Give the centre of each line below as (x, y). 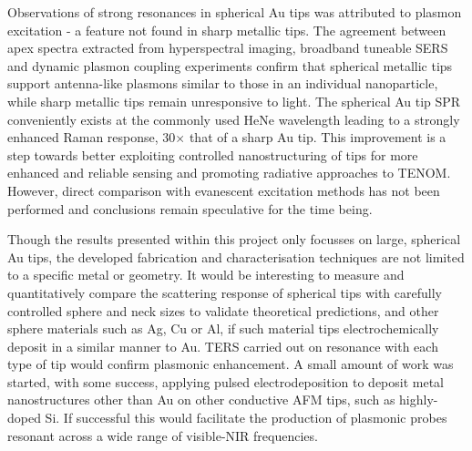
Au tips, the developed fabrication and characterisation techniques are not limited (236, 256)
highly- (419, 400)
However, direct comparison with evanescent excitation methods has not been (224, 190)
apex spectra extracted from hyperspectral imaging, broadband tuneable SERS (228, 48)
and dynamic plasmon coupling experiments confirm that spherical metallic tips (230, 65)
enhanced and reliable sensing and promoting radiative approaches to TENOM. (229, 173)
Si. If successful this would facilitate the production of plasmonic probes (246, 418)
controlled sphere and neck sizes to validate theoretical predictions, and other (223, 310)
